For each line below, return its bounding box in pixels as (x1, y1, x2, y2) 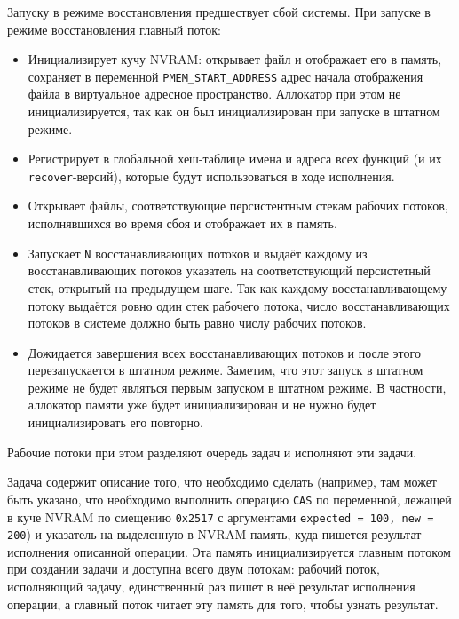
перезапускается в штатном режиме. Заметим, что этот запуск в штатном (28, 361, 423, 379)
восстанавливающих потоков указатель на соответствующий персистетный (28, 261, 431, 280)
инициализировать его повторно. (28, 413, 203, 432)
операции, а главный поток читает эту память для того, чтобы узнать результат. (7, 594, 439, 613)
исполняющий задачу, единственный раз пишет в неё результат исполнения (7, 577, 415, 595)
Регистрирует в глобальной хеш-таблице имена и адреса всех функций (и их (28, 149, 442, 168)
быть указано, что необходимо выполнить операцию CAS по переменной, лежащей (7, 489, 452, 508)
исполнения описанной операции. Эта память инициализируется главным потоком (7, 542, 451, 560)
